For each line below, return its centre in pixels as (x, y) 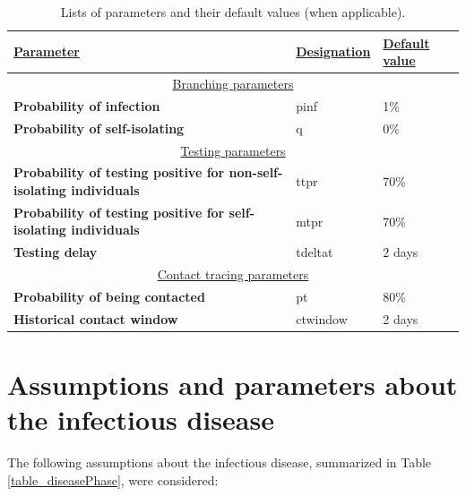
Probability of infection (87, 105)
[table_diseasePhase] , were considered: (113, 479)
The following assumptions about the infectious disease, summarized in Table (220, 462)
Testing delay (56, 252)
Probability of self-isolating (99, 128)
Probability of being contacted (109, 296)
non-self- (256, 172)
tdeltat (315, 252)
